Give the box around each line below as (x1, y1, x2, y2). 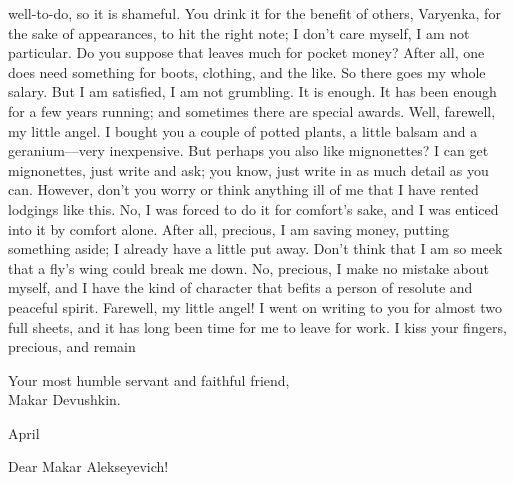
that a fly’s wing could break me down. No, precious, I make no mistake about (8, 257, 489, 278)
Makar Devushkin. (8, 389, 121, 410)
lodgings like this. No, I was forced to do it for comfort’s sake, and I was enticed (8, 198, 499, 219)
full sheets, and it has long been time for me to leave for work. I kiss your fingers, (8, 316, 507, 337)
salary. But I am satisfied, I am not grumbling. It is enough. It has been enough (8, 81, 497, 102)
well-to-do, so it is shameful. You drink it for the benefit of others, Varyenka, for (8, 3, 501, 23)
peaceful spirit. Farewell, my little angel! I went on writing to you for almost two (8, 296, 502, 317)
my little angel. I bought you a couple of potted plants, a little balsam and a (8, 120, 478, 141)
